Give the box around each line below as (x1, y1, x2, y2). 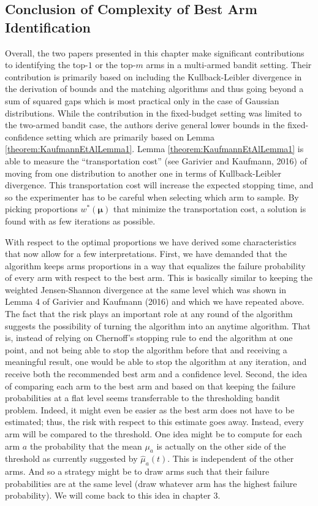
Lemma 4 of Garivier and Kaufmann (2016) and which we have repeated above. (5, 295, 305, 308)
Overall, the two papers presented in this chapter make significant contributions (5, 46, 305, 59)
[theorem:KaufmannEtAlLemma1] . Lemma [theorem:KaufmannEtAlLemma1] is (5, 142, 304, 155)
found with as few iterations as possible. (5, 214, 156, 227)
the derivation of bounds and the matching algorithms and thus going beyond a (5, 82, 304, 95)
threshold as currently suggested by (5, 452, 138, 465)
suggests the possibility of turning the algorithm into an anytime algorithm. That (5, 319, 311, 332)
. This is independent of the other (167, 452, 294, 465)
